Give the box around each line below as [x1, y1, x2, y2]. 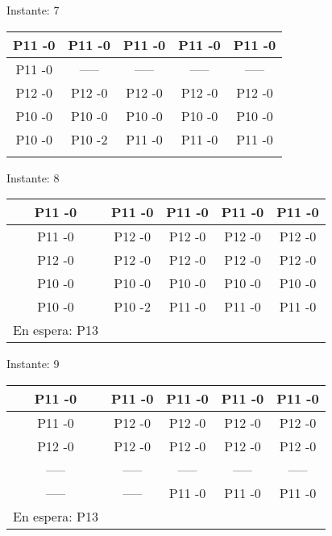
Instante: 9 [6, 355, 60, 372]
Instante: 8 [6, 169, 60, 186]
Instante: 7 [6, 2, 60, 18]
